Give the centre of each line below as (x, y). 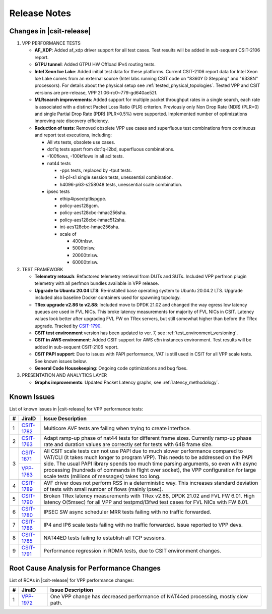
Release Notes (40, 13)
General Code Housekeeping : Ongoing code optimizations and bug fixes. (111, 368)
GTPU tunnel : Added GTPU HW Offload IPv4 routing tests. (95, 64)
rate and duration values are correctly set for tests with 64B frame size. (128, 444)
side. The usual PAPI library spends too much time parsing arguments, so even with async (150, 464)
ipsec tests (58, 191)
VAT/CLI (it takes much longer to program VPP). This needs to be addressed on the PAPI (148, 457)
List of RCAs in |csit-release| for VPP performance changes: (72, 580)
